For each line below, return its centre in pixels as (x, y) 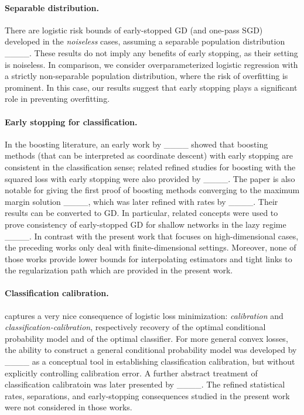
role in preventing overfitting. (57, 99)
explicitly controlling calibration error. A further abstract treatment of (131, 373)
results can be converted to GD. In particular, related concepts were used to (141, 213)
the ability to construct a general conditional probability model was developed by (151, 350)
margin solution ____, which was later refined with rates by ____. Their (141, 201)
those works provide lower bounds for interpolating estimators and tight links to (148, 258)
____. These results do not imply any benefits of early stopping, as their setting (151, 52)
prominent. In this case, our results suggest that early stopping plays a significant (151, 87)
